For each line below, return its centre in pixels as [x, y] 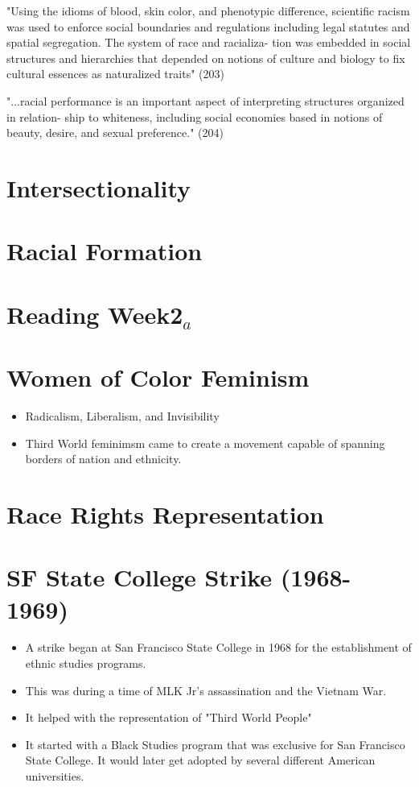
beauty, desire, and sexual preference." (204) [115, 133]
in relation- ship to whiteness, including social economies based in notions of [195, 116]
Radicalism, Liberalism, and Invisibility [122, 416]
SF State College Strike [139, 577]
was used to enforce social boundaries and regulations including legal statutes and [208, 26]
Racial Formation [105, 251]
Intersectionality [99, 187]
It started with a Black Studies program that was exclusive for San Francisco [215, 744]
